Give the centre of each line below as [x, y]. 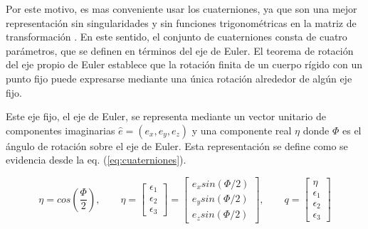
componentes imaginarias [61, 130]
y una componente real [242, 130]
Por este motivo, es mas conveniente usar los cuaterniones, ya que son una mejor [182, 9]
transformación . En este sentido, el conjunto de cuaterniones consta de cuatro [177, 37]
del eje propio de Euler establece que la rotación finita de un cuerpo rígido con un [184, 64]
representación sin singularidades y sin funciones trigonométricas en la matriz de [181, 22]
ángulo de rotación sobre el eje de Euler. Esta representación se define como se [177, 145]
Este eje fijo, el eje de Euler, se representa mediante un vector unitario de [166, 116]
